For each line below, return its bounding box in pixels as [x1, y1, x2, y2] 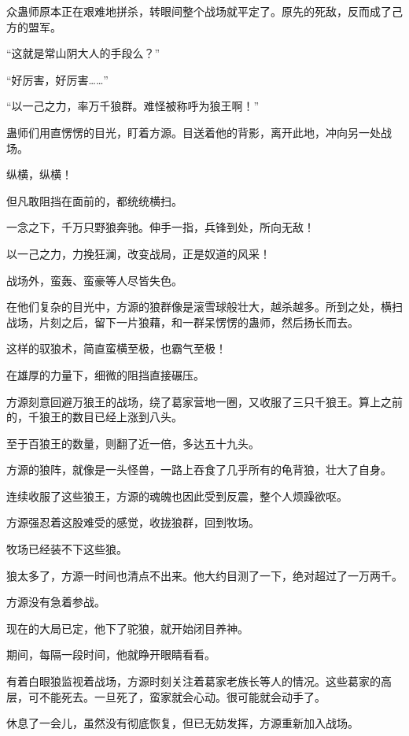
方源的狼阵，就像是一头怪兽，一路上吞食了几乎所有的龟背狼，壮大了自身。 [6, 461, 392, 478]
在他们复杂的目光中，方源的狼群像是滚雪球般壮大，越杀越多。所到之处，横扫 [6, 298, 403, 315]
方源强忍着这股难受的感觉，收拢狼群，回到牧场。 [6, 514, 260, 531]
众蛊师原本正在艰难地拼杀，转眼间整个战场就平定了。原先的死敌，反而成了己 [6, 3, 403, 19]
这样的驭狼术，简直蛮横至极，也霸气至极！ [6, 340, 227, 357]
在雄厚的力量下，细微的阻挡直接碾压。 [6, 366, 204, 383]
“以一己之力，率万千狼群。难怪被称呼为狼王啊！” [6, 98, 260, 114]
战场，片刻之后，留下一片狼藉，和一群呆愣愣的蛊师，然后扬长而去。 [6, 313, 359, 330]
